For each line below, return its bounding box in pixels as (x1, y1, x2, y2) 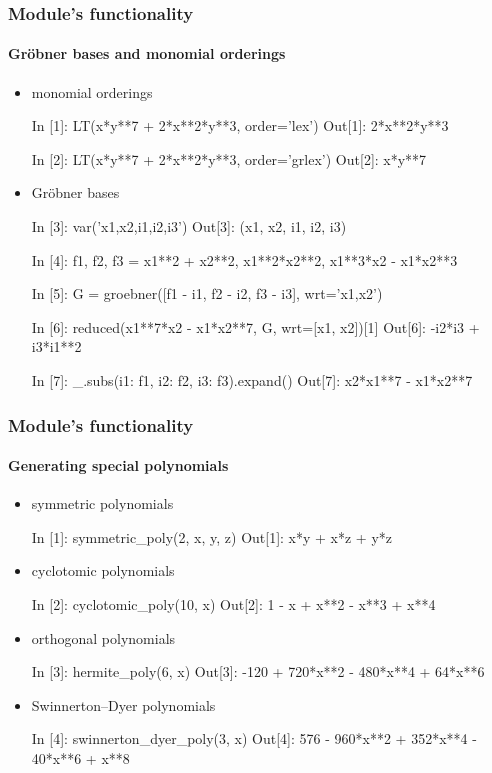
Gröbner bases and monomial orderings (8, 43, 286, 64)
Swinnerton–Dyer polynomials (31, 694, 216, 715)
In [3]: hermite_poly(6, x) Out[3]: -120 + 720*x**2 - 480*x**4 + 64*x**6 (31, 661, 485, 682)
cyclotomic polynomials (31, 560, 175, 581)
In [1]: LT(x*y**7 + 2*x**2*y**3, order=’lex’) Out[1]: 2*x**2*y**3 (31, 115, 449, 136)
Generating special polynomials (8, 455, 229, 476)
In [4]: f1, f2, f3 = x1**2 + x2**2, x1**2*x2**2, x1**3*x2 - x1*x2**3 (31, 249, 458, 270)
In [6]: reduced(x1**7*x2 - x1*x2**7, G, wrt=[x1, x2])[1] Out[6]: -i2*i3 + (31, 316, 480, 337)
